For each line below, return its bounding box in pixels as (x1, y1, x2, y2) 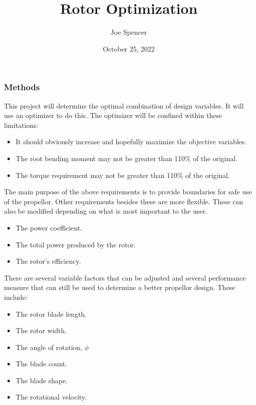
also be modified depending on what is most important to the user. (4, 206, 207, 216)
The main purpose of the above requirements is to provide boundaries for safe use (4, 186, 252, 197)
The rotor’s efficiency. (15, 256, 81, 266)
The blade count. (15, 358, 67, 369)
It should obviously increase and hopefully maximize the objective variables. (15, 136, 247, 147)
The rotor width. (15, 325, 67, 336)
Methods (4, 81, 40, 93)
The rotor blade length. (15, 308, 87, 319)
